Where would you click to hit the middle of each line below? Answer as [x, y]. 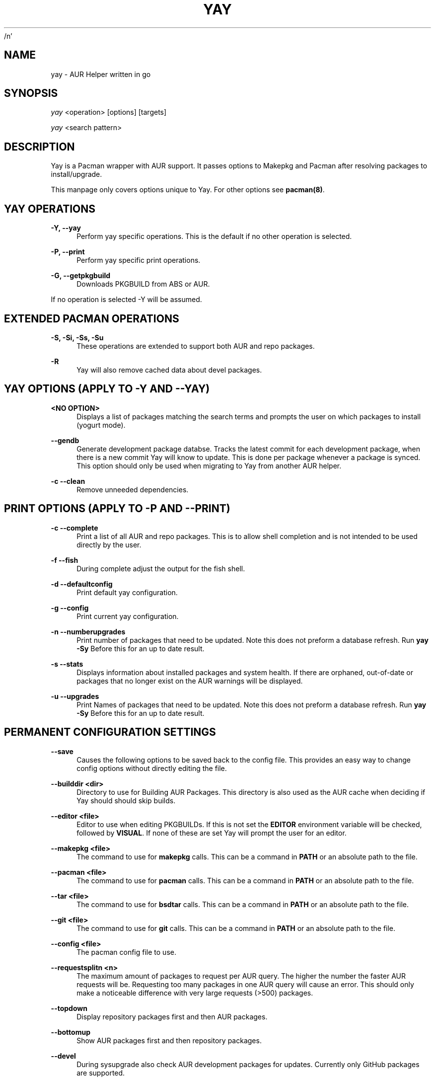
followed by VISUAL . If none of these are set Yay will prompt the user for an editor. [212, 833]
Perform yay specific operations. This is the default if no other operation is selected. [214, 236]
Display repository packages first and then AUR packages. [172, 1016]
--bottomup [71, 1032]
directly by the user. [109, 544]
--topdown [69, 1008]
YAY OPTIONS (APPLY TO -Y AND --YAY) [107, 389]
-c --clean [68, 481]
